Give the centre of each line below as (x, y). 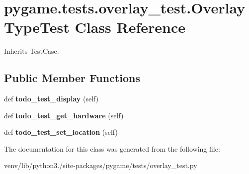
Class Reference (130, 27)
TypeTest (37, 27)
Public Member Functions (72, 78)
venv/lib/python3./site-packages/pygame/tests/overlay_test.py (101, 165)
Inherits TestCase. (32, 51)
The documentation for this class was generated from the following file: (112, 148)
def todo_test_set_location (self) (61, 132)
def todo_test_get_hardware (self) (64, 115)
